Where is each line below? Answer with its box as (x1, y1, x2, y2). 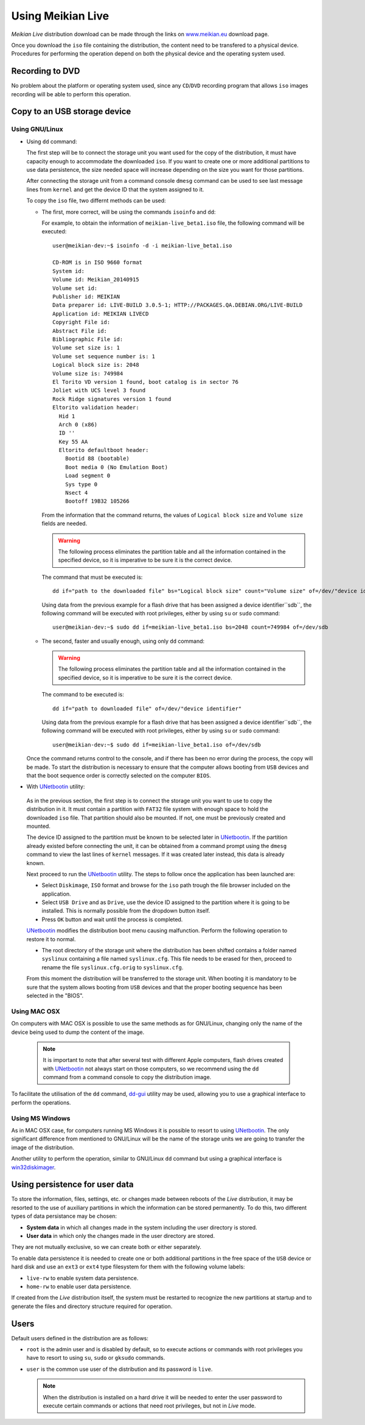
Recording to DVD (11, 66, 80, 76)
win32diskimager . (11, 1164, 56, 1171)
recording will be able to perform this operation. (11, 90, 131, 97)
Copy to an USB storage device (11, 107, 131, 117)
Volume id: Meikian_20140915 (52, 276, 139, 283)
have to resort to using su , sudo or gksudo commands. (26, 1354, 165, 1362)
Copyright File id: (52, 319, 111, 326)
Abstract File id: (52, 327, 108, 334)
